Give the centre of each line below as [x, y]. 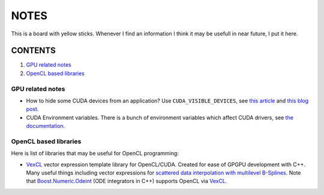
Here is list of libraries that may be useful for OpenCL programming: [95, 154]
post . [32, 109]
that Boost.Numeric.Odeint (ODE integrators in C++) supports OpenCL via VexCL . [127, 181]
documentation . [46, 126]
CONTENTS [34, 51]
